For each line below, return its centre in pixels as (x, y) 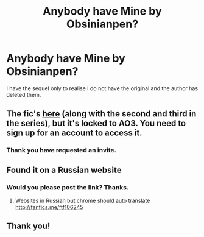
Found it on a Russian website (64, 170)
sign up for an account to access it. (74, 133)
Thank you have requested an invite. (62, 150)
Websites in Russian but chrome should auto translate (83, 200)
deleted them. (24, 94)
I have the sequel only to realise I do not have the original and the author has (102, 88)
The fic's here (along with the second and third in (101, 114)
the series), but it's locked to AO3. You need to (96, 123)
